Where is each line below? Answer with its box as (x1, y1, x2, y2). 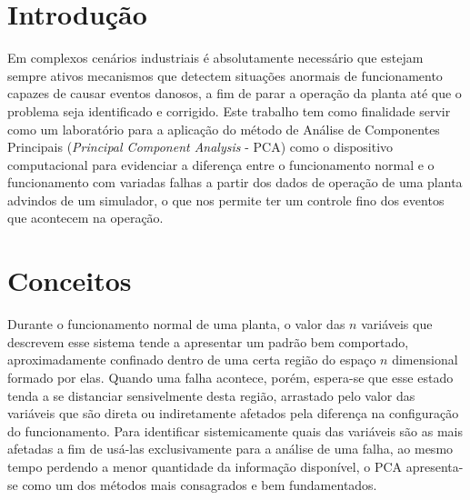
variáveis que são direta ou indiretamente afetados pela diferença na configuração (7, 404, 459, 423)
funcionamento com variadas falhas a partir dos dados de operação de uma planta (7, 173, 463, 192)
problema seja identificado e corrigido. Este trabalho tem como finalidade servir (7, 101, 451, 120)
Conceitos (7, 262, 132, 299)
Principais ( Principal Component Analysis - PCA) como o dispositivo (7, 137, 394, 156)
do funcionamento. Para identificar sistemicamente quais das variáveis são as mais (7, 421, 463, 440)
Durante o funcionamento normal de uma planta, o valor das (7, 315, 345, 334)
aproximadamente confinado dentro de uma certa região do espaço (7, 350, 376, 369)
